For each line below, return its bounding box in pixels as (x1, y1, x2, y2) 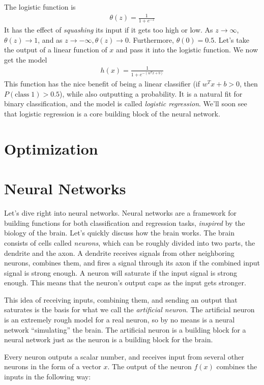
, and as (38, 34, 63, 45)
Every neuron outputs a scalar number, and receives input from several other (4, 351, 244, 362)
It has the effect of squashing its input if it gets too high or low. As (4, 24, 213, 35)
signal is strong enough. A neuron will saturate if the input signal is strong (4, 267, 238, 278)
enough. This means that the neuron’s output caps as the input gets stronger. (4, 277, 246, 288)
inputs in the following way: (4, 371, 91, 382)
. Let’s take (214, 34, 249, 45)
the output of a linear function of (4, 44, 107, 55)
